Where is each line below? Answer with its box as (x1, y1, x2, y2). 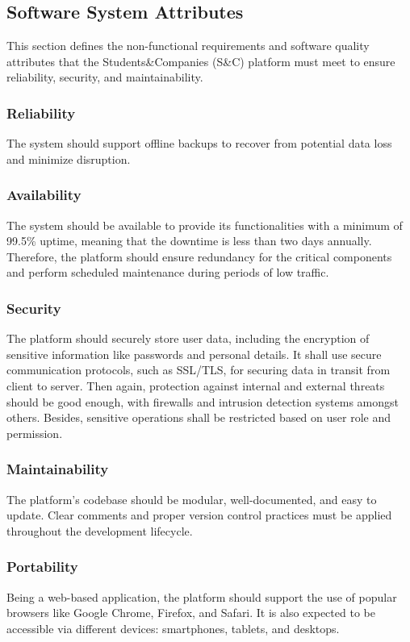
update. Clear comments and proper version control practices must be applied (6, 507, 392, 523)
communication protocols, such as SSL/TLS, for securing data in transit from (6, 361, 391, 378)
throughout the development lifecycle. (6, 522, 193, 539)
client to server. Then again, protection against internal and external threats (6, 377, 385, 394)
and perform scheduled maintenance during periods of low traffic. (6, 264, 329, 281)
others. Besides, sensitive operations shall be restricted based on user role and (6, 409, 391, 426)
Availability (6, 185, 82, 205)
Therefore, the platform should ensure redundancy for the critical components (6, 248, 392, 265)
